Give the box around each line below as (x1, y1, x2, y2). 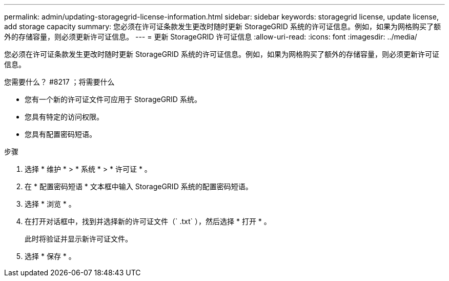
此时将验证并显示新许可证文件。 (25, 234, 132, 243)
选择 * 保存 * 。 (25, 252, 76, 260)
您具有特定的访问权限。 (25, 112, 104, 121)
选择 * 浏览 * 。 (25, 199, 76, 208)
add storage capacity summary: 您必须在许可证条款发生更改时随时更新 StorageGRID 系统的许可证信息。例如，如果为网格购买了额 (4, 22, 441, 31)
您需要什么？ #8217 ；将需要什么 (4, 77, 115, 86)
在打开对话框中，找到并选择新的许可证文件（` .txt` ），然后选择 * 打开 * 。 (25, 217, 271, 226)
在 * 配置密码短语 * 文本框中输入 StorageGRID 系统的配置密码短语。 (25, 182, 253, 191)
